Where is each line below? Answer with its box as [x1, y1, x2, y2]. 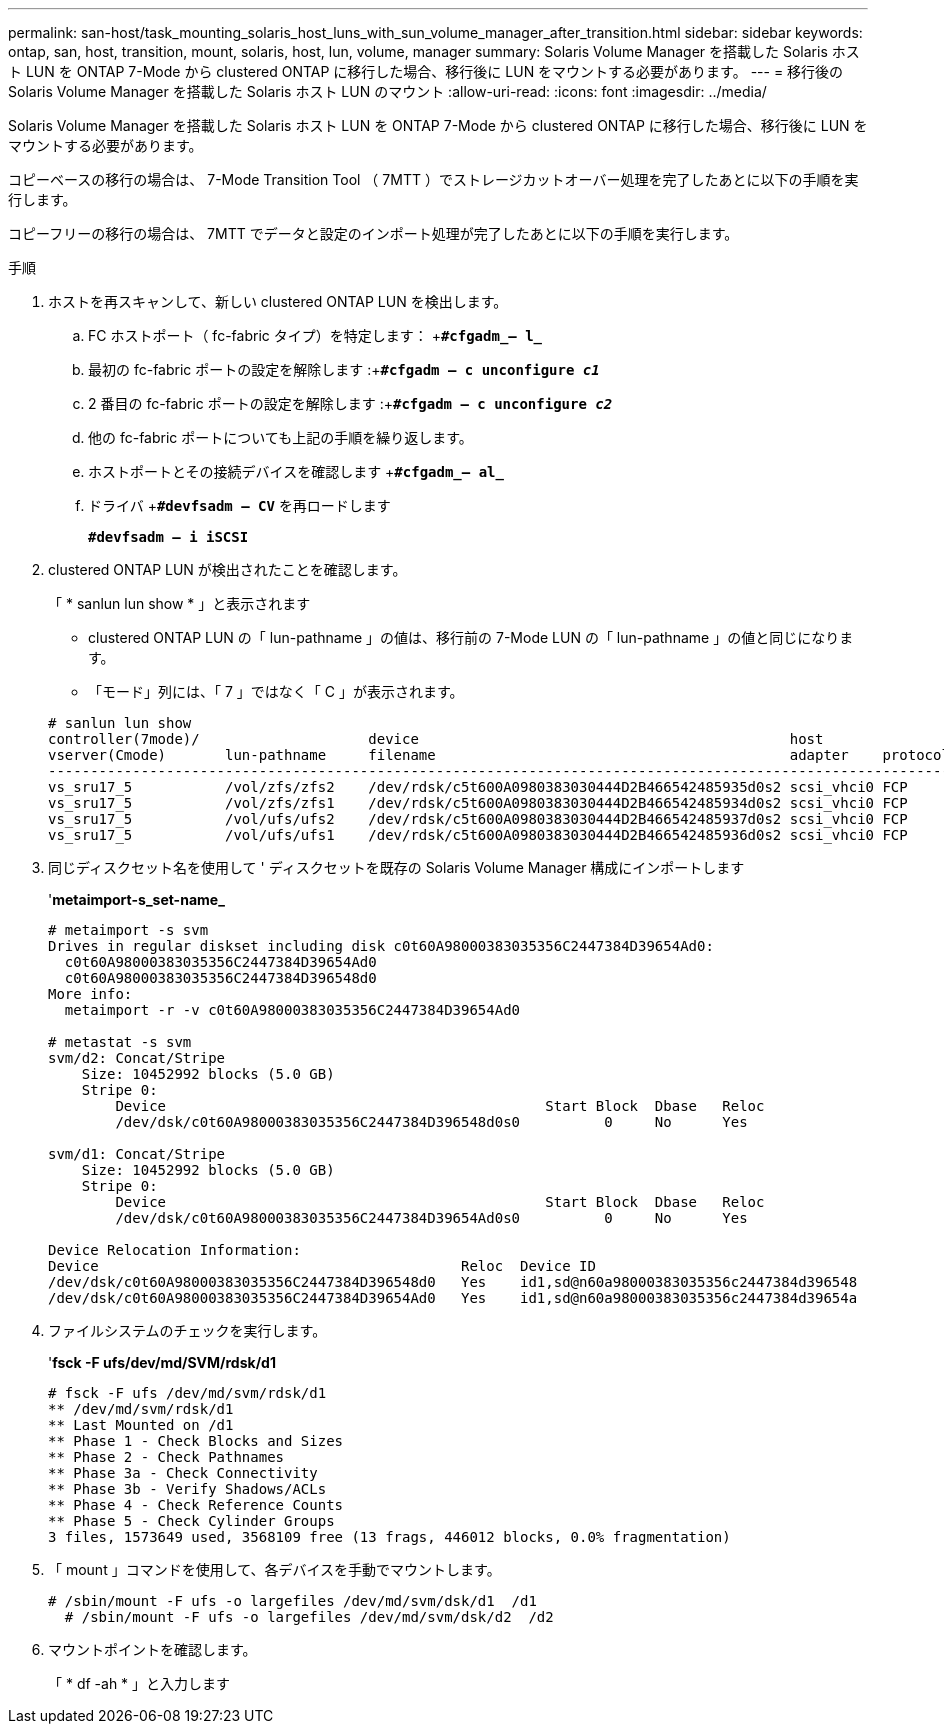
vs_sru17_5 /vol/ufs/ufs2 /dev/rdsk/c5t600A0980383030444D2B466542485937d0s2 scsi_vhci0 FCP [48, 811, 908, 827]
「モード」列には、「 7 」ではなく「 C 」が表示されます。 [88, 683, 464, 700]
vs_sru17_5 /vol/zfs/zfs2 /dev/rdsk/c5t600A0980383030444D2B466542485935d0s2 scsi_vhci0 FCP [48, 779, 908, 795]
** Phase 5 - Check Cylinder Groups [48, 1513, 335, 1529]
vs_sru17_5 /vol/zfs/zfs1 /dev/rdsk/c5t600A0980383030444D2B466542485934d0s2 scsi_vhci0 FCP [48, 795, 908, 811]
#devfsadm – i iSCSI [88, 529, 249, 545]
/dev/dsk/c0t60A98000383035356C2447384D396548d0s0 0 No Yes [115, 1114, 748, 1130]
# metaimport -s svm [48, 922, 209, 938]
